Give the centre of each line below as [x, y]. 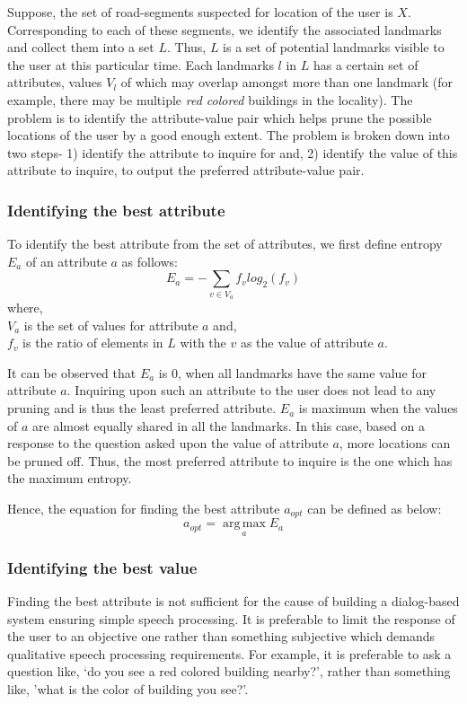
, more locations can [395, 443]
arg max [244, 524]
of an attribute [66, 261]
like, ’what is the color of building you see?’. [128, 688]
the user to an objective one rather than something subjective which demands [221, 636]
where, [25, 308]
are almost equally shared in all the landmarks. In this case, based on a [229, 425]
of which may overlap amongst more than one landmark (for [287, 82]
